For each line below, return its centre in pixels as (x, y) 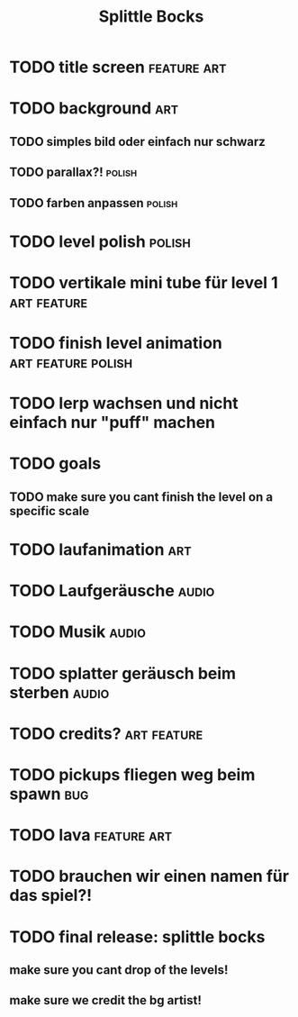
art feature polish (71, 363)
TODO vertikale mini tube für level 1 (144, 282)
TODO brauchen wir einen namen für (149, 876)
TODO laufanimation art (100, 550)
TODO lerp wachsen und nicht (124, 404)
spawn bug (49, 794)
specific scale (50, 511)
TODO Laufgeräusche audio (112, 591)
